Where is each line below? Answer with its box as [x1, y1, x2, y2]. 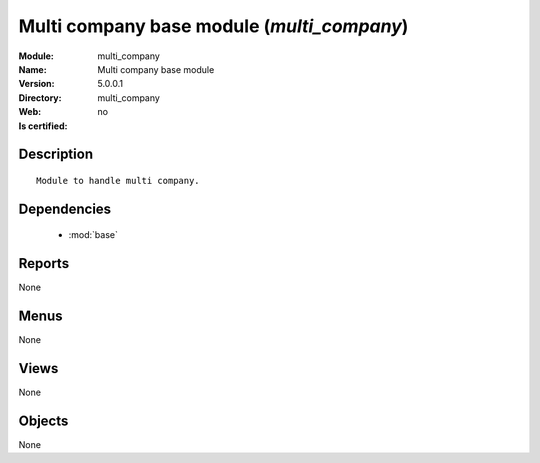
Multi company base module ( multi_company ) [18, 15, 409, 37]
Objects [18, 412, 69, 429]
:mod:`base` [68, 229, 119, 241]
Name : [18, 63, 47, 75]
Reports [18, 255, 70, 272]
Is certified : [18, 120, 68, 132]
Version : [18, 78, 55, 90]
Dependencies [18, 200, 112, 217]
